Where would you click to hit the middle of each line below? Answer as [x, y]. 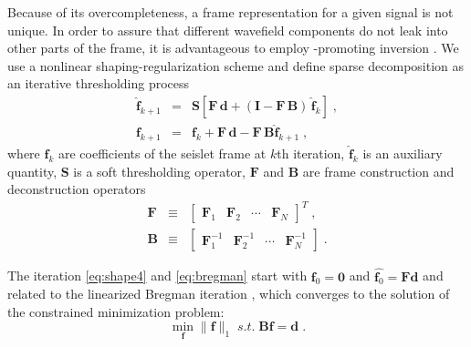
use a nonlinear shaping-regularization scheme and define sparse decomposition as [236, 65]
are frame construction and [378, 171]
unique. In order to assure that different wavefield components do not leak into [228, 30]
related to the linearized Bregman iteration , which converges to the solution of [229, 294]
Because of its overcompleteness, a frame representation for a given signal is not [230, 12]
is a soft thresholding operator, [159, 171]
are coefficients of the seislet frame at [162, 153]
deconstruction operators [77, 189]
